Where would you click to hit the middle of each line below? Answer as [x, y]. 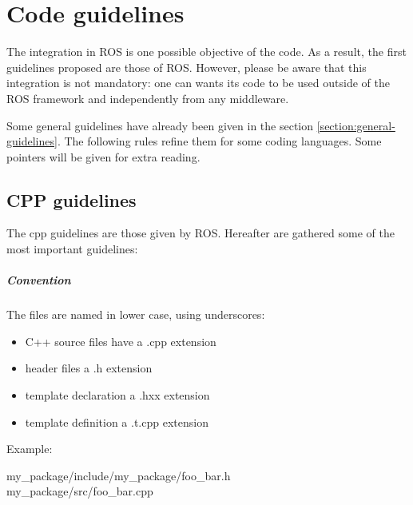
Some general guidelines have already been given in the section [160, 125]
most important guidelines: [72, 249]
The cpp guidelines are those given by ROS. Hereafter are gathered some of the [201, 233]
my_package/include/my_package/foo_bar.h [119, 475]
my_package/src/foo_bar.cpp [80, 491]
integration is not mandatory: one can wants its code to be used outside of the [198, 83]
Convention [39, 280]
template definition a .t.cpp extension [117, 421]
